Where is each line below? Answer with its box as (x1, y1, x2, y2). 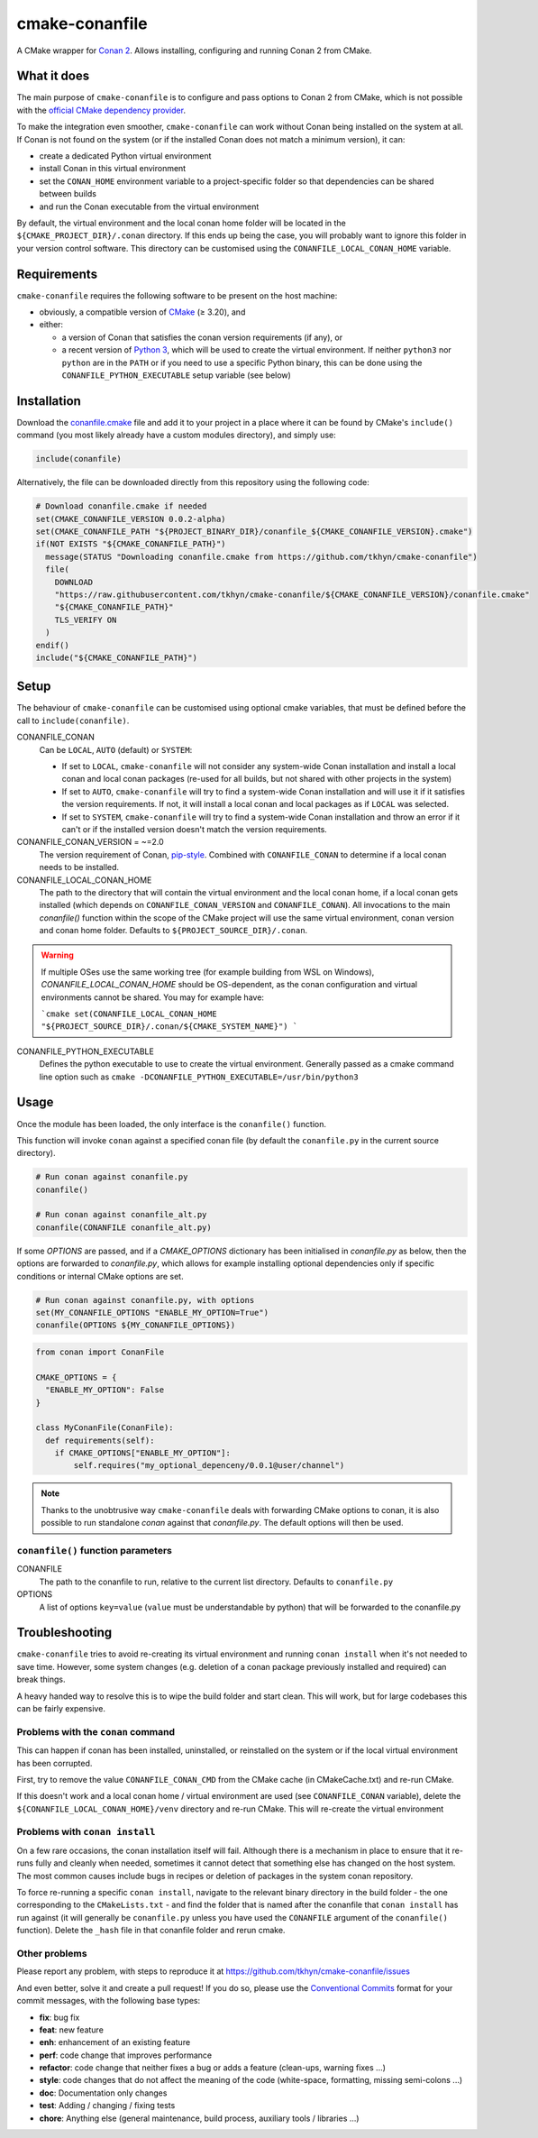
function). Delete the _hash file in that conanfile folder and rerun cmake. (16, 1925, 286, 1936)
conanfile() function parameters (16, 1544, 173, 1556)
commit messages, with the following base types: (16, 1996, 201, 2006)
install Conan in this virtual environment (39, 163, 187, 174)
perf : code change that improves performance (39, 2050, 212, 2060)
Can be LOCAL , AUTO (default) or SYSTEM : (39, 744, 193, 755)
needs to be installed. (39, 862, 120, 873)
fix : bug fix (39, 2012, 80, 2023)
